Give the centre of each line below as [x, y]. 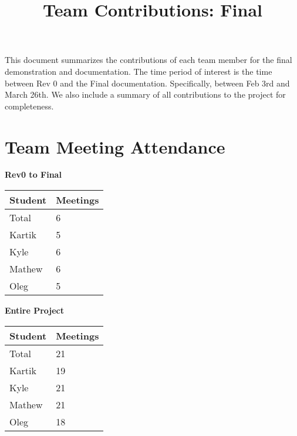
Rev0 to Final [33, 174]
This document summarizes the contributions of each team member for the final [148, 60]
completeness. [29, 106]
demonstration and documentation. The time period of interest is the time [139, 71]
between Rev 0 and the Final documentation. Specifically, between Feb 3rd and [147, 83]
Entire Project [35, 310]
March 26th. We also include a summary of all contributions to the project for [145, 94]
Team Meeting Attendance [115, 146]
